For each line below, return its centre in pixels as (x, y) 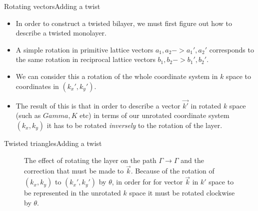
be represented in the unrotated (72, 193)
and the (192, 160)
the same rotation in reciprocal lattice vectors (85, 59)
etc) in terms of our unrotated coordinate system (154, 115)
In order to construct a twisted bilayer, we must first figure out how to (124, 23)
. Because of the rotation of (172, 171)
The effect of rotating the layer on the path (90, 160)
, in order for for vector (147, 182)
